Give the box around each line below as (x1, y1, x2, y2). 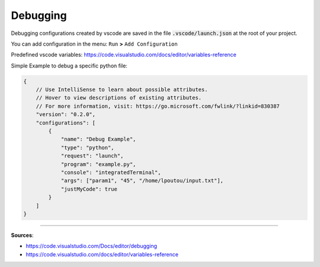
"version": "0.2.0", (36, 111, 96, 118)
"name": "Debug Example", (60, 136, 136, 143)
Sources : (11, 231, 34, 239)
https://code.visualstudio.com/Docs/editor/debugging (25, 243, 157, 250)
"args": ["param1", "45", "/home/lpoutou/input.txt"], (60, 178, 224, 184)
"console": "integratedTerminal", (60, 169, 161, 176)
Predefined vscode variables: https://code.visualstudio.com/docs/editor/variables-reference (11, 51, 236, 59)
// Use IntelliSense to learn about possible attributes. (36, 86, 208, 93)
